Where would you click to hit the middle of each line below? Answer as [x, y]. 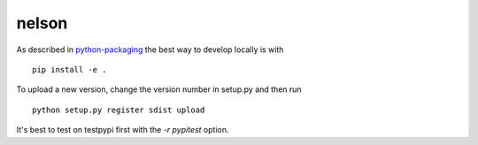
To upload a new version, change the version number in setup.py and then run [159, 89]
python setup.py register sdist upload [119, 110]
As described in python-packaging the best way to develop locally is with [150, 50]
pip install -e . [69, 69]
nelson [42, 23]
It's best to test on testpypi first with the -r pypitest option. [123, 130]
